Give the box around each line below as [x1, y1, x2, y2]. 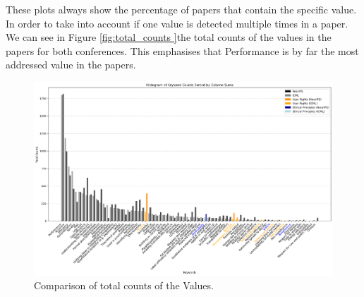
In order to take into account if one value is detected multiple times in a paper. [6, 16, 348, 30]
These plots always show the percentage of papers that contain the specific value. [6, 2, 357, 16]
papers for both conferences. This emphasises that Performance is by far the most [6, 43, 359, 58]
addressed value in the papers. [6, 57, 136, 72]
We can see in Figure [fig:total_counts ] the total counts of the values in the [6, 30, 332, 44]
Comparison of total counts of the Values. [34, 278, 214, 293]
